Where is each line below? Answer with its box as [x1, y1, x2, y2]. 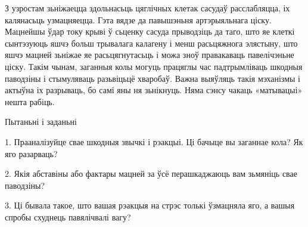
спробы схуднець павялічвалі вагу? [5, 210, 131, 223]
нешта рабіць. [5, 95, 55, 108]
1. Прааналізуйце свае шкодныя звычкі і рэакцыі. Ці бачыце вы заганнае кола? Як [5, 135, 303, 148]
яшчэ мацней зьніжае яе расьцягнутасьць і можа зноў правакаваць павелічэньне [5, 48, 294, 61]
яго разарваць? [5, 147, 58, 159]
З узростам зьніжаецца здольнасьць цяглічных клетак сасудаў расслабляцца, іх [5, 2, 290, 14]
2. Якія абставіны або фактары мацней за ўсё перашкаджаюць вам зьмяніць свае [5, 167, 297, 180]
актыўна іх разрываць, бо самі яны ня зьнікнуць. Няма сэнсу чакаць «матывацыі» [5, 84, 303, 96]
